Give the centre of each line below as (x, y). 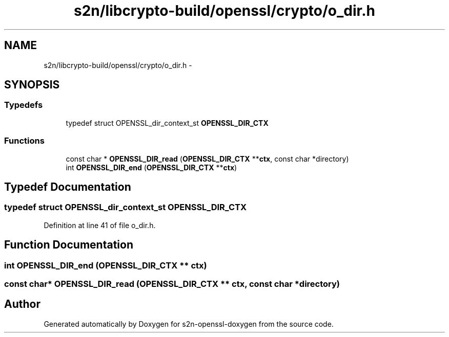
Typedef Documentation (68, 187)
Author (22, 304)
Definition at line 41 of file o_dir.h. (100, 225)
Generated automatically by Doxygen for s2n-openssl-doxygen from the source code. (189, 324)
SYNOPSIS (32, 85)
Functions (24, 141)
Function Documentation (69, 245)
